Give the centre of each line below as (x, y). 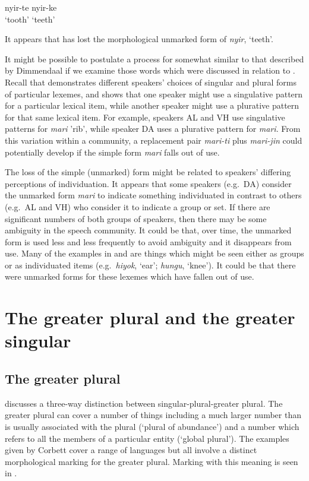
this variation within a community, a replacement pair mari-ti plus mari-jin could (154, 140)
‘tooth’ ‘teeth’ (30, 19)
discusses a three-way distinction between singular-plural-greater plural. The (144, 403)
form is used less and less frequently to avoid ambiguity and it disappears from (148, 241)
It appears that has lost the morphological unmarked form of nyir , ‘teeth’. (139, 39)
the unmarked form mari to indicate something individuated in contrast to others (153, 195)
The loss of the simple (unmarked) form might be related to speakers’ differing (148, 172)
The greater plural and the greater (150, 317)
